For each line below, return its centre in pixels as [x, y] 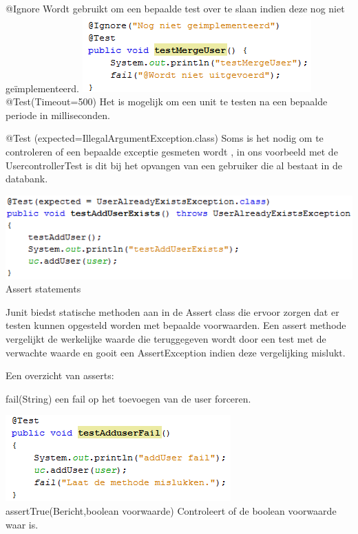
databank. [27, 179]
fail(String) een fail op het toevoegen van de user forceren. [128, 398]
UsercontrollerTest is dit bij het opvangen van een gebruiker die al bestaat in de [174, 165]
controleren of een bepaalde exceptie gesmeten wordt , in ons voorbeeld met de [172, 151]
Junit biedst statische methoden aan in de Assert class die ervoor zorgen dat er [172, 311]
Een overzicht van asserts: [60, 375]
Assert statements [43, 289]
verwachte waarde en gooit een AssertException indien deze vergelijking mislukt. [176, 352]
